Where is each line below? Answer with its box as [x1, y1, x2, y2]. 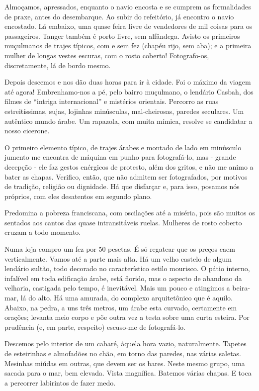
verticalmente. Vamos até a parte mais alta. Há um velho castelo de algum [4, 253, 232, 264]
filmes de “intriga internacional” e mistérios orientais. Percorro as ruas [4, 96, 219, 106]
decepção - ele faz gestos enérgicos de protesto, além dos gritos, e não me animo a [4, 161, 254, 172]
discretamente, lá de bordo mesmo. [4, 60, 111, 70]
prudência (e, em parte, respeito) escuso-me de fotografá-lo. [4, 321, 185, 332]
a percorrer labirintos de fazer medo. [4, 377, 116, 388]
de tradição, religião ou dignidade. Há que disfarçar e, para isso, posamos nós [4, 181, 240, 192]
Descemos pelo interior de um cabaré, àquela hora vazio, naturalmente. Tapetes [4, 338, 247, 349]
